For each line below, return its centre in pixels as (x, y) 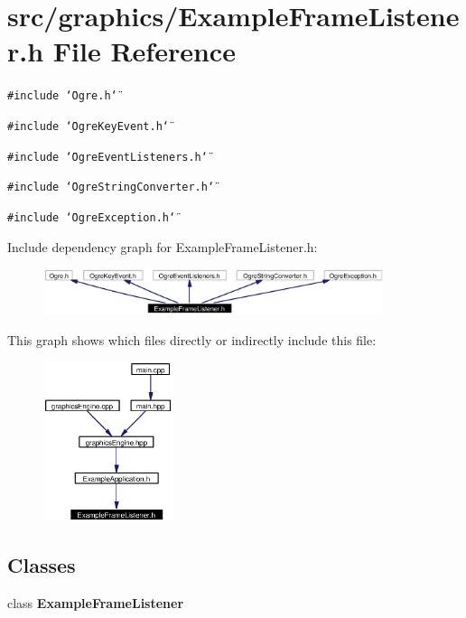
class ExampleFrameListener (96, 602)
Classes (42, 564)
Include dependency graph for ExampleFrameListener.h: (163, 246)
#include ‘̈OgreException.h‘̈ (92, 217)
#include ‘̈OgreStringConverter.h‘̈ (111, 187)
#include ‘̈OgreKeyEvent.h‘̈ (88, 126)
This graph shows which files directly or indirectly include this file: (192, 339)
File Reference (144, 51)
